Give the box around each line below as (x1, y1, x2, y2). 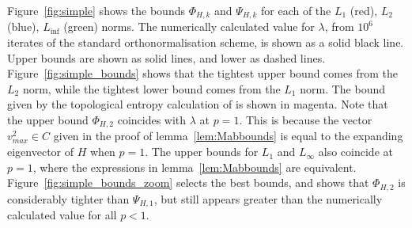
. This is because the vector (239, 112, 372, 128)
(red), (350, 2, 378, 18)
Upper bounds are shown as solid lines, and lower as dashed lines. (7, 49, 326, 66)
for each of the (260, 2, 331, 18)
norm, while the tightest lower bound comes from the (22, 80, 281, 97)
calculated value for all (7, 207, 117, 223)
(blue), (7, 18, 40, 35)
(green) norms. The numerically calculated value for (63, 18, 315, 35)
